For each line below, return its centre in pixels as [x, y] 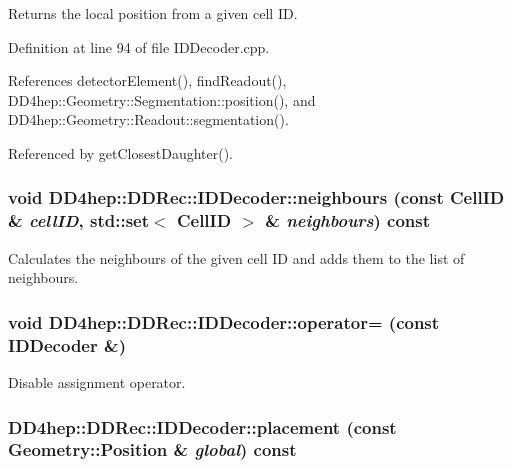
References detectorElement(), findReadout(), [147, 80]
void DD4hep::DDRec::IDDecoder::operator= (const [224, 321]
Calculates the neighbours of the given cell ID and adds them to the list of [236, 257]
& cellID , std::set [79, 220]
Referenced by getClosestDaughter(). [120, 152]
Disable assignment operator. [97, 382]
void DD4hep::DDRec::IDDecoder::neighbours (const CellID [256, 197]
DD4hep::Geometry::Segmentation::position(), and [162, 99]
